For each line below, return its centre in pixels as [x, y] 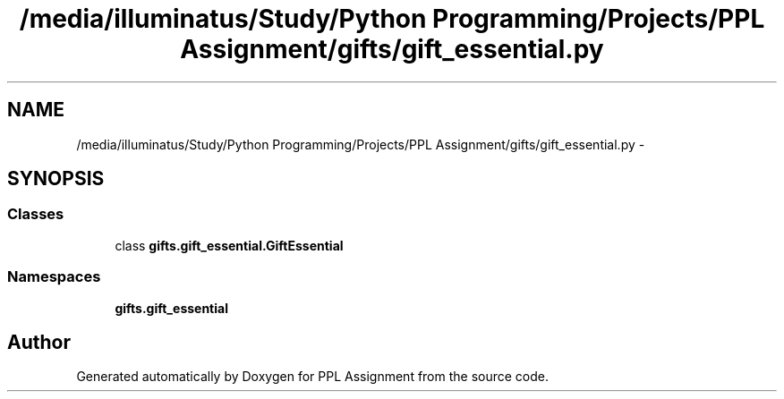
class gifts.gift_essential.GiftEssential [229, 245]
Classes [36, 214]
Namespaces [54, 277]
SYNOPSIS [56, 179]
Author [39, 342]
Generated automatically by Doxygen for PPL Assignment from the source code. [313, 377]
